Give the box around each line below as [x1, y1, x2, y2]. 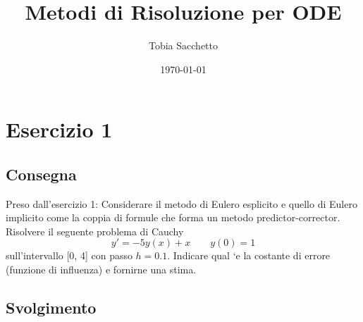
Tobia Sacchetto [149, 38, 218, 53]
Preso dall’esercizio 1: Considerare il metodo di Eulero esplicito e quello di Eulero [6, 196, 357, 211]
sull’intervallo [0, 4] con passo [6, 248, 133, 263]
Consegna [6, 163, 77, 185]
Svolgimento [6, 297, 97, 318]
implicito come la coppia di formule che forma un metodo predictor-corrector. [6, 210, 340, 225]
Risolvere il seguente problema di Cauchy [6, 223, 184, 238]
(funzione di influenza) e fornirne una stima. [6, 262, 197, 277]
